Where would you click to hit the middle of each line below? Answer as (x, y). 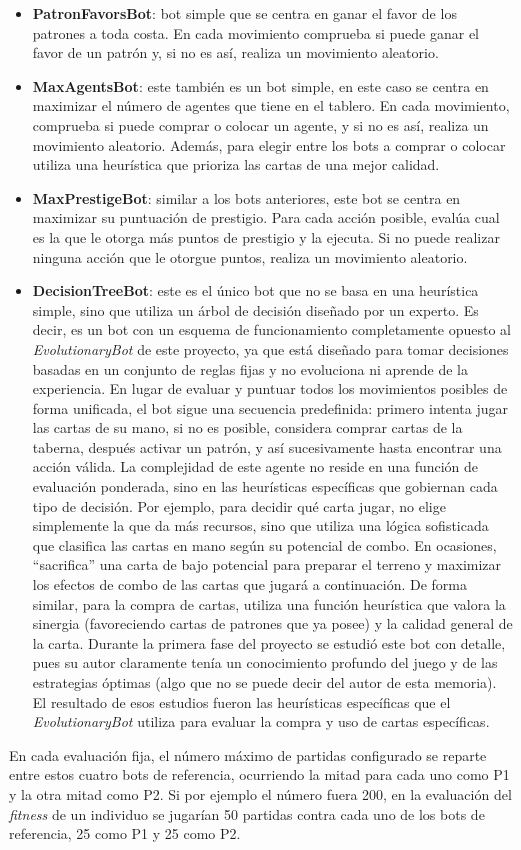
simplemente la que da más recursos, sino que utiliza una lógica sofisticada (260, 525)
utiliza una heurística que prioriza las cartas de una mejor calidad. (236, 164)
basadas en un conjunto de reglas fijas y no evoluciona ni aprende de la (250, 368)
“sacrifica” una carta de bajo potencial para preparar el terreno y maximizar (267, 564)
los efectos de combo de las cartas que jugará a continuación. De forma (249, 584)
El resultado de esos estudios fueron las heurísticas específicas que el (241, 701)
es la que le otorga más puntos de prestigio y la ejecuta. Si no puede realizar (266, 236)
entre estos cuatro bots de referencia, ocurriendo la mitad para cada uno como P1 (259, 774)
